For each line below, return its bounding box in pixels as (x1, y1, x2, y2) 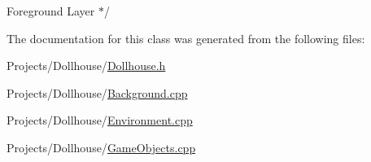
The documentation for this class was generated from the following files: (7, 29, 365, 46)
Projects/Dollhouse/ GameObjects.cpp (7, 138, 196, 155)
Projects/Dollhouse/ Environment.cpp (7, 112, 193, 129)
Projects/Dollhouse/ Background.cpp (7, 84, 188, 101)
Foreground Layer (7, 2, 95, 19)
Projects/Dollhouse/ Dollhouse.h (7, 57, 166, 74)
